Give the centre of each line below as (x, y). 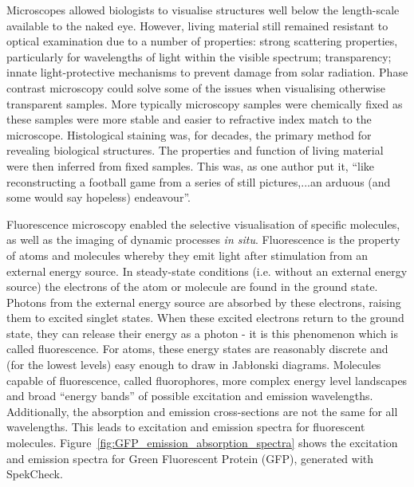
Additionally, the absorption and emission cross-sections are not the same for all (202, 411)
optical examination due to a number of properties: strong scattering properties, (202, 41)
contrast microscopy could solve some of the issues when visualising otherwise (196, 87)
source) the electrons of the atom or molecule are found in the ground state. (192, 287)
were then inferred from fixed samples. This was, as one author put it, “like (191, 165)
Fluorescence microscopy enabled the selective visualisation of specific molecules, (203, 224)
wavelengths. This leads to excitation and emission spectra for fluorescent (186, 427)
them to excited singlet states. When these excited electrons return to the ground (205, 318)
